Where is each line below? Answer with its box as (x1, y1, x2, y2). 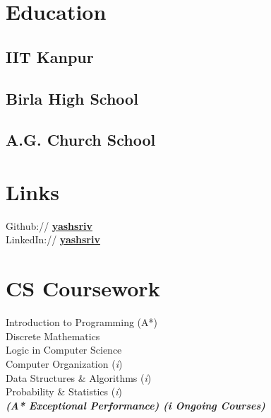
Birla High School (6, 87, 138, 109)
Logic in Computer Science (6, 342, 122, 357)
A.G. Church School (6, 129, 156, 151)
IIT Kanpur (6, 45, 94, 67)
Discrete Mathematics (6, 328, 100, 343)
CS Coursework (6, 274, 160, 303)
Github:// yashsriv (6, 218, 92, 233)
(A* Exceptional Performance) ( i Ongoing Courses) (6, 397, 265, 412)
